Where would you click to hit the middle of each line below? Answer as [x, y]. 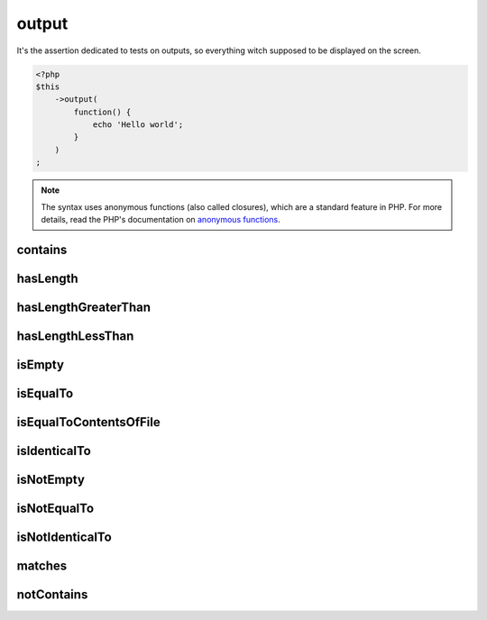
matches [42, 566]
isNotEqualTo [55, 508]
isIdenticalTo [54, 451]
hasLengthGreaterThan [83, 307]
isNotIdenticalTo [64, 537]
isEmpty [41, 365]
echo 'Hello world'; [138, 125]
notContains [52, 595]
